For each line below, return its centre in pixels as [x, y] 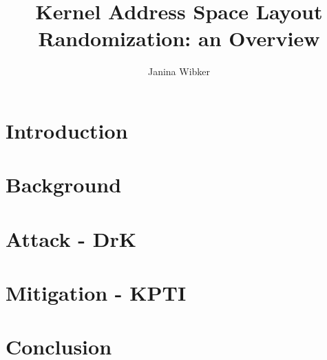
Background [64, 184]
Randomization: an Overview [179, 38]
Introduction [67, 130]
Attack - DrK [71, 238]
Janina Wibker [179, 71]
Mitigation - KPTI [96, 293]
